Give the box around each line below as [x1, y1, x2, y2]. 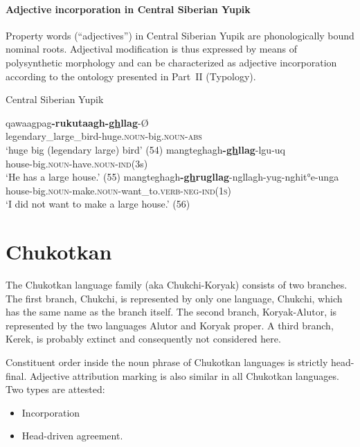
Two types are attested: [6, 382, 105, 396]
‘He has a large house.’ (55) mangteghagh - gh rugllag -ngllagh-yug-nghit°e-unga [6, 170, 339, 184]
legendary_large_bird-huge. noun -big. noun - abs [6, 129, 202, 143]
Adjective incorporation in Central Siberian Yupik [6, 1, 251, 16]
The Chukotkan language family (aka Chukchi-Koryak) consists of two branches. [6, 277, 348, 292]
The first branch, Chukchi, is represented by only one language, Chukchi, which [6, 291, 343, 305]
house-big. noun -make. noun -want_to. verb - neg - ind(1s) [6, 183, 232, 197]
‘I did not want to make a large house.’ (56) [6, 197, 190, 211]
